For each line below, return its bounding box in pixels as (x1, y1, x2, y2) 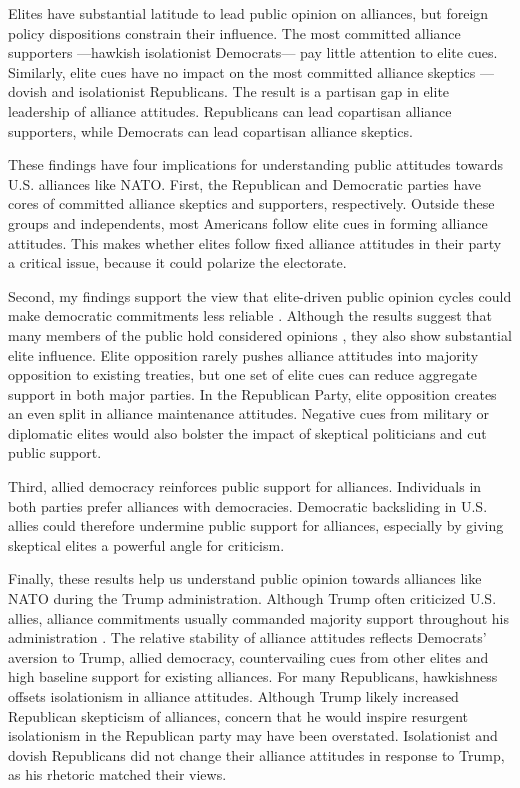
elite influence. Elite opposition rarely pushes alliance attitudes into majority (8, 344, 479, 365)
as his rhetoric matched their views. (8, 764, 227, 785)
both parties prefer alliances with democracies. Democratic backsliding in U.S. (8, 495, 488, 516)
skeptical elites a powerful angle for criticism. (8, 534, 285, 555)
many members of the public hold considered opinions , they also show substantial (8, 324, 512, 345)
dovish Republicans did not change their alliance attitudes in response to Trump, (8, 744, 505, 765)
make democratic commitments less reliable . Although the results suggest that (8, 305, 492, 326)
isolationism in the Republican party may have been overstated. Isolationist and (8, 725, 498, 746)
